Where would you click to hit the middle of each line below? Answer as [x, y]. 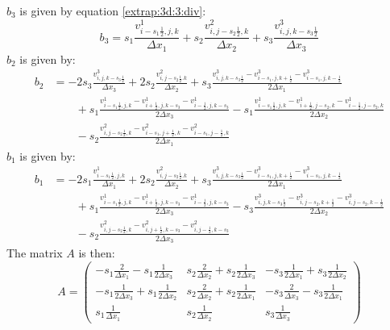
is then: [97, 252]
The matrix [35, 252]
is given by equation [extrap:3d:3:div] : [113, 10]
